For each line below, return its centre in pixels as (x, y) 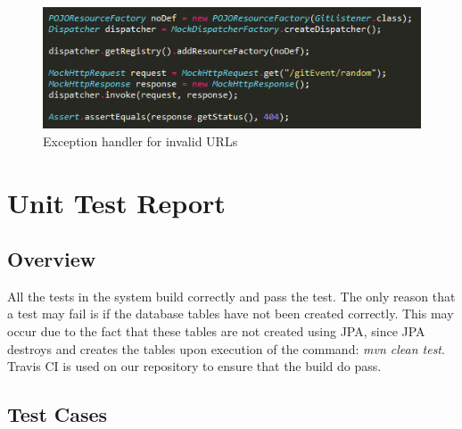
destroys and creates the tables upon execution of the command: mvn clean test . (226, 348)
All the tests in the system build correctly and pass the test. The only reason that (231, 296)
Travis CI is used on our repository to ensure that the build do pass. (194, 366)
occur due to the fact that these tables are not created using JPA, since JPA (216, 331)
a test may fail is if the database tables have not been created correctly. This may (231, 313)
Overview (52, 259)
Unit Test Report (116, 202)
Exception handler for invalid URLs (140, 140)
